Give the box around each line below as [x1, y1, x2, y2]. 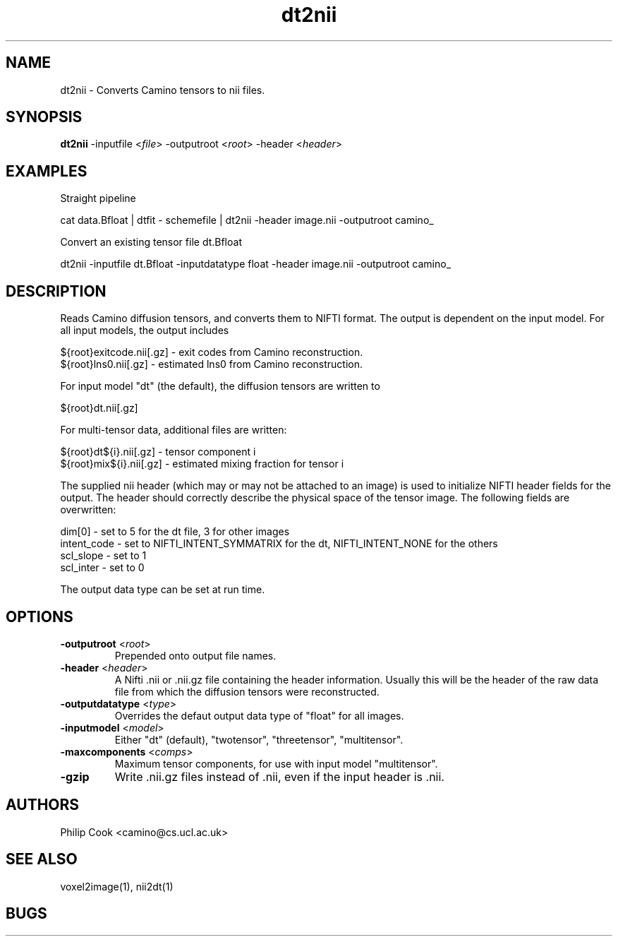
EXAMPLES [6, 162, 87, 180]
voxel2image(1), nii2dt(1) [60, 880, 174, 893]
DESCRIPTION [6, 282, 107, 300]
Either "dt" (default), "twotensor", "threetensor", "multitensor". [114, 733, 404, 746]
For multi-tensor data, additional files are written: [60, 424, 287, 436]
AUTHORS [6, 796, 80, 814]
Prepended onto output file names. [114, 649, 277, 662]
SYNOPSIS [6, 108, 83, 126]
